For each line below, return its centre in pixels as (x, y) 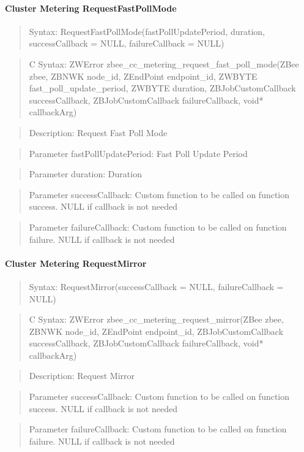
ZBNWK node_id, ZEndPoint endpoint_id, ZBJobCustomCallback (156, 331)
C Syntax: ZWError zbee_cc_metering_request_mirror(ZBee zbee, (156, 319)
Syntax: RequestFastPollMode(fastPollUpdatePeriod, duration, (147, 31)
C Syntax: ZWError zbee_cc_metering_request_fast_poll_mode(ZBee (164, 63)
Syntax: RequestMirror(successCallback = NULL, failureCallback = (156, 286)
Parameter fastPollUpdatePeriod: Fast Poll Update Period (138, 153)
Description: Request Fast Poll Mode (98, 132)
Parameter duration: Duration (85, 174)
